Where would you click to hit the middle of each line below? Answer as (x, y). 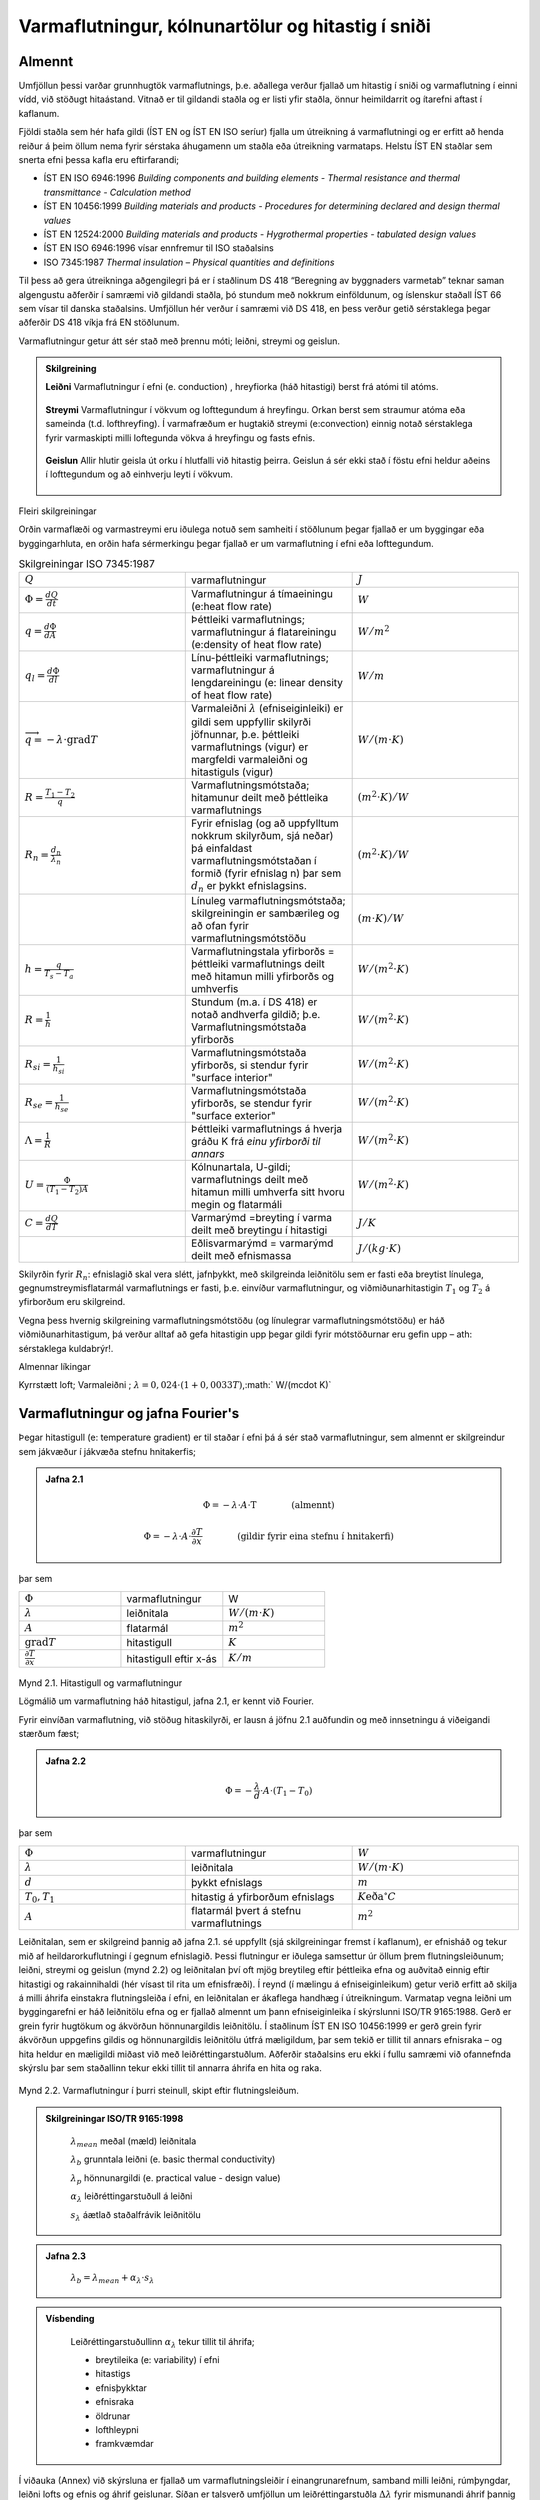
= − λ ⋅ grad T (66, 740)
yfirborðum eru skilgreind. (72, 1302)
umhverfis (215, 988)
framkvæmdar (124, 2444)
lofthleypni (117, 2429)
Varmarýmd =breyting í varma (261, 1217)
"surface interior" (232, 1077)
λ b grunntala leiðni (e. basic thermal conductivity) (173, 2160)
